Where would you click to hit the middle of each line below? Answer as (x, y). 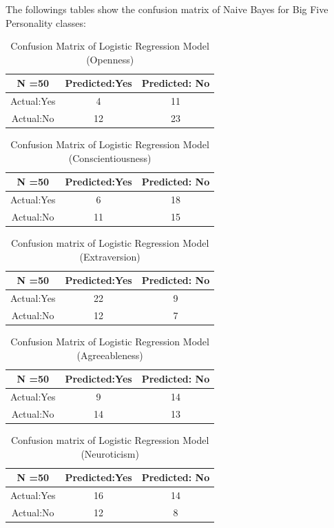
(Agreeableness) (110, 355)
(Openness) (110, 59)
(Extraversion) (110, 256)
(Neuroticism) (110, 453)
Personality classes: (46, 22)
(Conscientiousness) (110, 158)
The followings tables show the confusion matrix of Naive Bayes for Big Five (167, 9)
